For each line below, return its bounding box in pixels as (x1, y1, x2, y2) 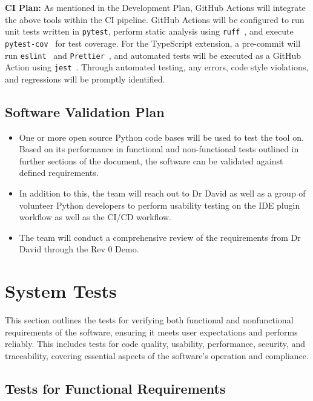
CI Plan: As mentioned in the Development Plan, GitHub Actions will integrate (5, 1, 306, 13)
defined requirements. (19, 166, 99, 179)
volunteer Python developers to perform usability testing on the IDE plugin (19, 198, 300, 211)
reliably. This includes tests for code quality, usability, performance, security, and (5, 337, 306, 350)
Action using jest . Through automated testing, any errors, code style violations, (5, 61, 309, 73)
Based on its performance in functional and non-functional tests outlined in (19, 143, 299, 155)
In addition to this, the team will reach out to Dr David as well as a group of (19, 186, 306, 199)
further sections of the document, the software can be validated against (19, 154, 283, 167)
